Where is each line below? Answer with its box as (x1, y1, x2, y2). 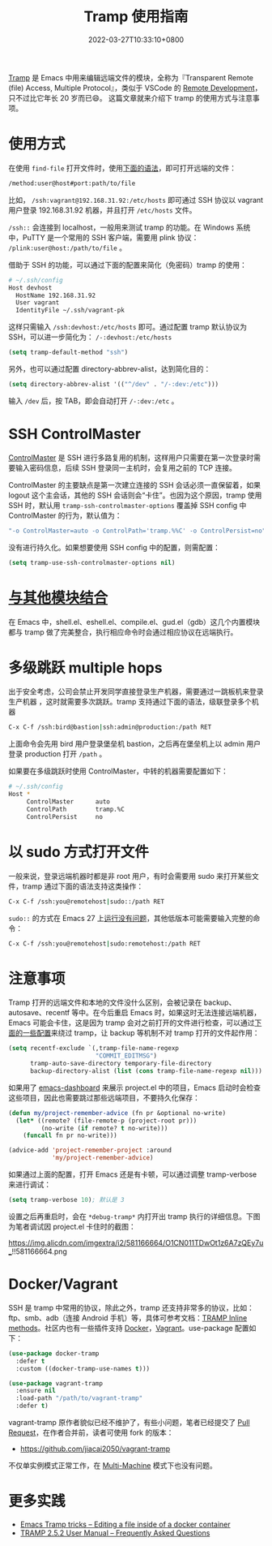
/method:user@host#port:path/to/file (8, 179, 136, 187)
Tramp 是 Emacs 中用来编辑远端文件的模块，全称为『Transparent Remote (8, 72, 253, 82)
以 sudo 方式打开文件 (8, 842, 150, 861)
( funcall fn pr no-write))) (23, 1131, 117, 1140)
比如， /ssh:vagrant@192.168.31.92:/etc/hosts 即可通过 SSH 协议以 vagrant (8, 195, 264, 205)
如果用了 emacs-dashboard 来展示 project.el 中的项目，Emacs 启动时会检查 (8, 1083, 261, 1092)
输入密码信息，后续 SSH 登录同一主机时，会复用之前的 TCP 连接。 (15, 463, 236, 472)
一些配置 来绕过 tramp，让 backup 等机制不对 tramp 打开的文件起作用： (22, 1028, 260, 1038)
